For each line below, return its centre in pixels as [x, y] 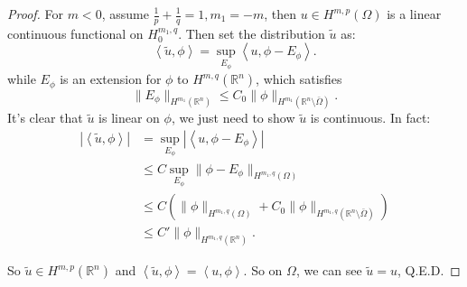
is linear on [129, 118]
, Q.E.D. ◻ [429, 270]
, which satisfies [299, 79]
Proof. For [36, 14]
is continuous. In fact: [370, 118]
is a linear [414, 14]
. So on [263, 270]
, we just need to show [233, 118]
